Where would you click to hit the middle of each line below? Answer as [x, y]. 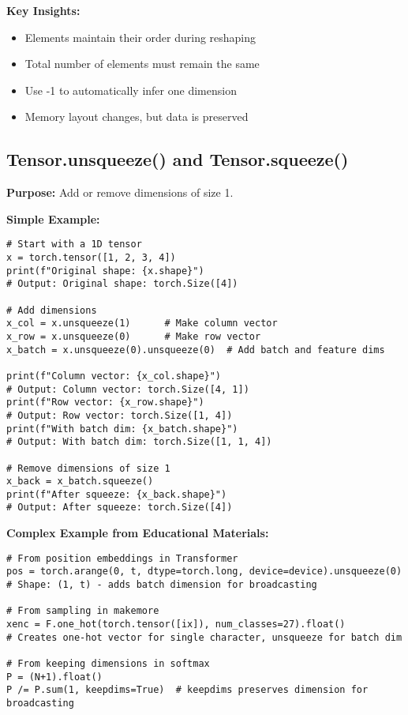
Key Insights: [43, 10]
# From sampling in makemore [83, 611]
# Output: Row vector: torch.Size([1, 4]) [120, 415]
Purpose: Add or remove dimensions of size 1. [120, 192]
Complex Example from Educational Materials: [138, 533]
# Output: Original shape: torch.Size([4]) [122, 284]
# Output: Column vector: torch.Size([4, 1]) [128, 389]
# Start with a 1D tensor [74, 245]
